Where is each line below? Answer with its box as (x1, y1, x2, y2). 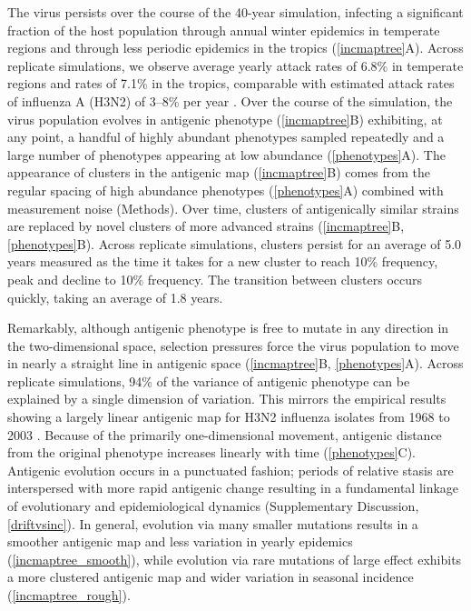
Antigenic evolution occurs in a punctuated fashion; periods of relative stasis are (7, 460, 454, 479)
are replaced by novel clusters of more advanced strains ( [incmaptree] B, (7, 216, 405, 235)
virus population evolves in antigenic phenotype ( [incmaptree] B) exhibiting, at (7, 109, 443, 128)
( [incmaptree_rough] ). (7, 586, 131, 604)
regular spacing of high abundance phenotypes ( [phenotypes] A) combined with (7, 180, 444, 199)
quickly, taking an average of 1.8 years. (7, 287, 223, 306)
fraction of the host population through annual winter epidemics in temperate (7, 20, 440, 39)
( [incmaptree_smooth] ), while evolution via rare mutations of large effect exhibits (7, 549, 462, 568)
